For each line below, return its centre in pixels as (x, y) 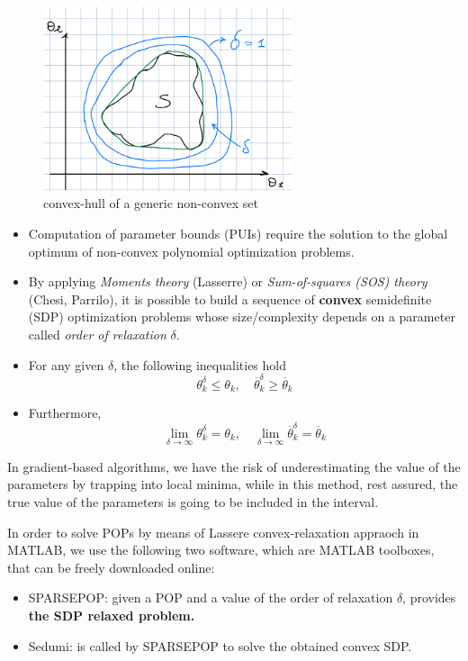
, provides (429, 598)
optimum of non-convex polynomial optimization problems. (191, 251)
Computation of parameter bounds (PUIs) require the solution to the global (238, 233)
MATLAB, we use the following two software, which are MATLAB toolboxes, (221, 550)
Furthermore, (65, 413)
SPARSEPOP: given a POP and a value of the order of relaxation (211, 598)
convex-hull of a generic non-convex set (151, 203)
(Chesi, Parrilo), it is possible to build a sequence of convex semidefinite (230, 299)
